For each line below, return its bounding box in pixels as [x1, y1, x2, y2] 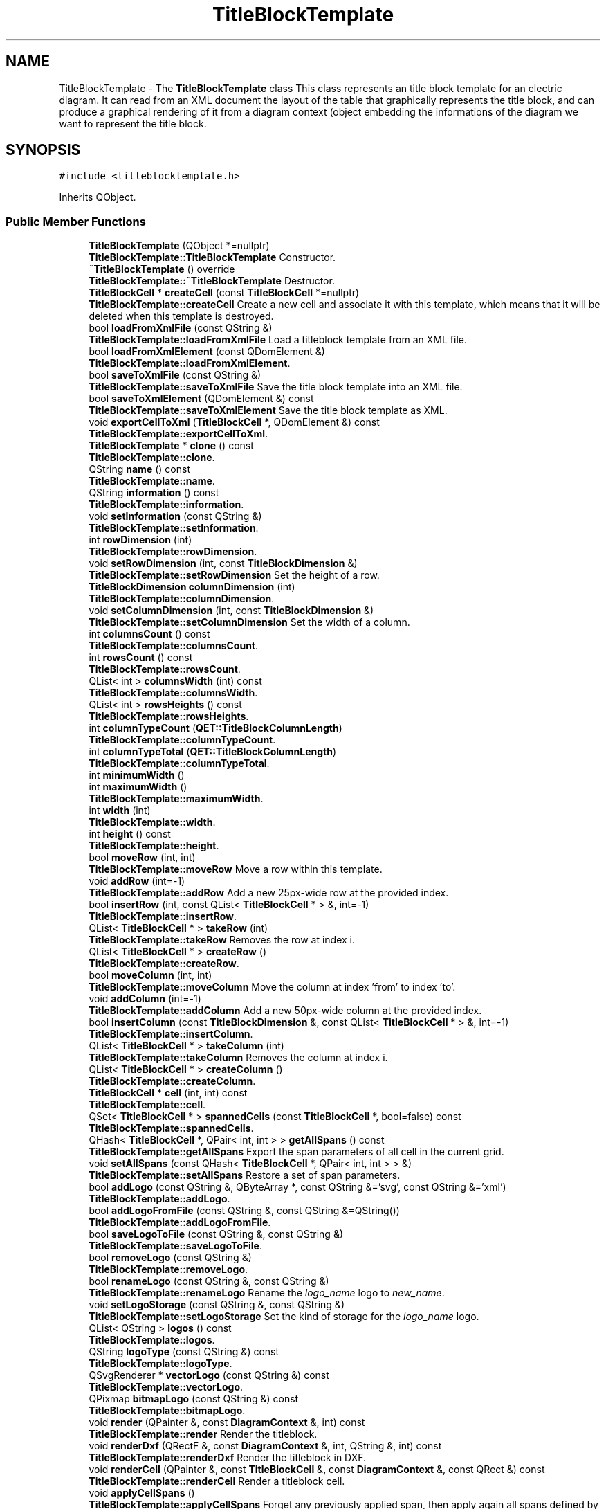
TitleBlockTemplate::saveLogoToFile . [89, 1240, 262, 1252]
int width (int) [89, 804, 151, 817]
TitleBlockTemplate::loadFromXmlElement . [89, 357, 291, 370]
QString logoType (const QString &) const [89, 1346, 279, 1358]
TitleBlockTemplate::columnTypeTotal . [89, 757, 270, 770]
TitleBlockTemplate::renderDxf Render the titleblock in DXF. [89, 1452, 367, 1464]
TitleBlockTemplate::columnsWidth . [89, 687, 258, 699]
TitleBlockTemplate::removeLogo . [89, 1263, 248, 1276]
